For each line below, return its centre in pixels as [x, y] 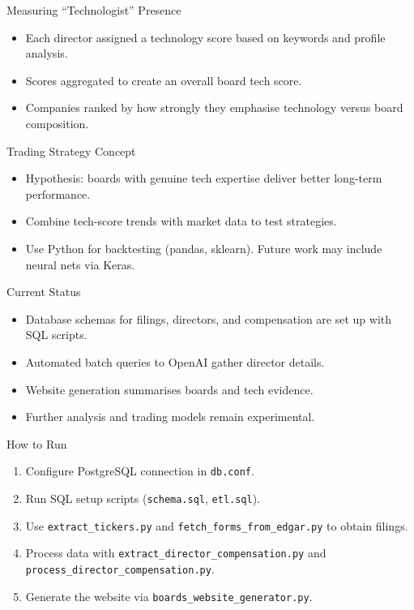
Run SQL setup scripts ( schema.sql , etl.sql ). [143, 498]
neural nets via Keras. [80, 264]
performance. [58, 193]
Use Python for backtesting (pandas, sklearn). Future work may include [204, 248]
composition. [57, 123]
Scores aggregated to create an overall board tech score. [164, 80]
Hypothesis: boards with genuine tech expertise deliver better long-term [204, 178]
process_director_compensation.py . [120, 568]
